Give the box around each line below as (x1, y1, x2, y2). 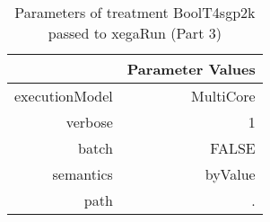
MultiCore (191, 85, 256, 106)
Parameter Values (126, 58, 256, 79)
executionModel (14, 85, 113, 106)
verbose (65, 111, 113, 132)
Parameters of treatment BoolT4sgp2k (14, 2, 256, 22)
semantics (52, 164, 113, 184)
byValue (205, 164, 256, 184)
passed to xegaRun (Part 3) (48, 22, 222, 43)
